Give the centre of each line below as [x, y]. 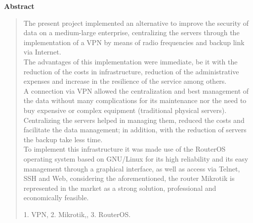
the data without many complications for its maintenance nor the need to [135, 100]
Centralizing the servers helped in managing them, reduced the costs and [134, 120]
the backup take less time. [63, 139]
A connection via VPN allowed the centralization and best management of [136, 90]
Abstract [19, 6]
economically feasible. [56, 197]
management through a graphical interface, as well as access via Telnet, [132, 168]
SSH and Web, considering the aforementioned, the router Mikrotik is [129, 178]
